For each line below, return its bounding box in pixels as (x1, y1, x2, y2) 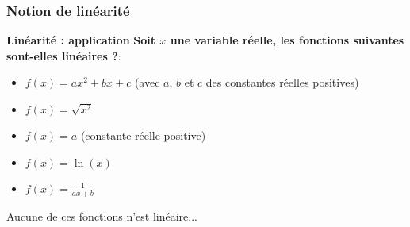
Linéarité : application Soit (6, 32, 155, 48)
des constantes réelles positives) (205, 74, 359, 90)
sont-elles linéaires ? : (6, 47, 121, 63)
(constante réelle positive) (80, 127, 206, 143)
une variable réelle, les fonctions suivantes (170, 32, 404, 48)
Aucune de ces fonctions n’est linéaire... (6, 208, 197, 225)
